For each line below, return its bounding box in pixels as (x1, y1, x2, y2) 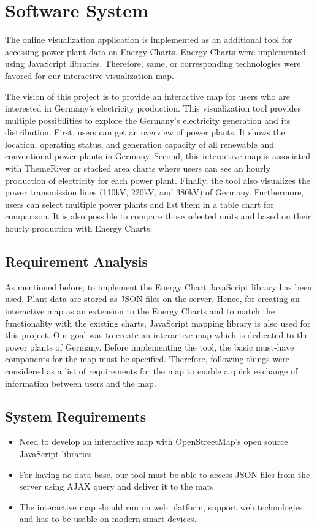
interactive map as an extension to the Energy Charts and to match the (5, 305, 275, 317)
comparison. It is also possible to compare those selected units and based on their (5, 210, 311, 222)
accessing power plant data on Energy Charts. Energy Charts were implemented (5, 45, 306, 58)
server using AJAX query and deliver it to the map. (19, 480, 215, 493)
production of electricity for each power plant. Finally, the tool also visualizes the (5, 173, 310, 186)
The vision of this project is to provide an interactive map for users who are (5, 89, 290, 102)
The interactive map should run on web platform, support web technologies (19, 500, 303, 513)
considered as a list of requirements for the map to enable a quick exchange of (5, 364, 298, 377)
